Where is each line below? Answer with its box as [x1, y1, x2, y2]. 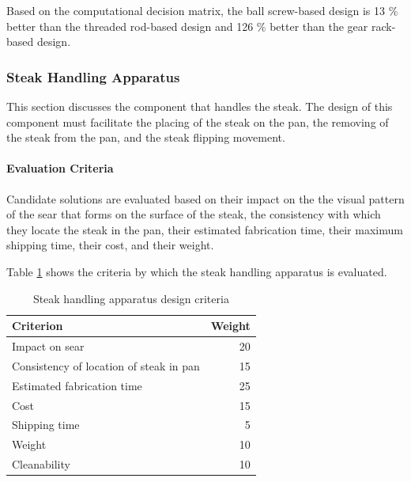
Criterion [12, 317, 63, 334]
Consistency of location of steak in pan [12, 357, 200, 374]
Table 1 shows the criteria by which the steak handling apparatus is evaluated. [6, 263, 387, 279]
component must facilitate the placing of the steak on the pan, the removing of [6, 113, 389, 130]
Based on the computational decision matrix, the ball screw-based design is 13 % [6, 2, 398, 18]
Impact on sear [12, 337, 85, 354]
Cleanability [12, 456, 70, 473]
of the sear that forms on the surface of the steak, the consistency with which [6, 206, 381, 222]
